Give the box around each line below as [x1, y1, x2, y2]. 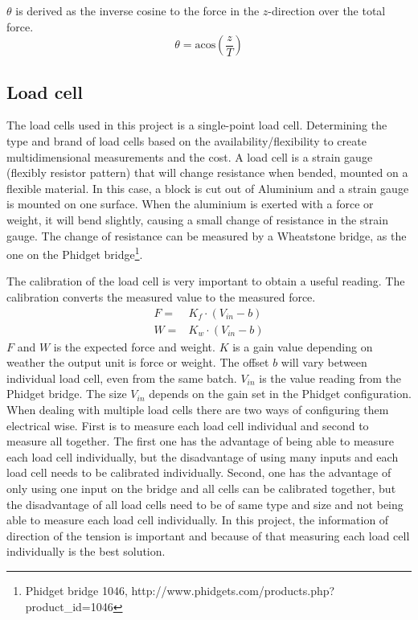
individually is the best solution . [6, 543, 166, 560]
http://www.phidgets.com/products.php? [131, 581, 335, 598]
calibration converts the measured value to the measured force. [6, 288, 316, 305]
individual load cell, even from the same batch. [6, 369, 237, 386]
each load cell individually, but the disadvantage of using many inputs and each [6, 448, 399, 465]
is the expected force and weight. [53, 338, 215, 355]
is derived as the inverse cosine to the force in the [15, 2, 260, 18]
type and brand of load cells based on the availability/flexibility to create [6, 132, 367, 149]
